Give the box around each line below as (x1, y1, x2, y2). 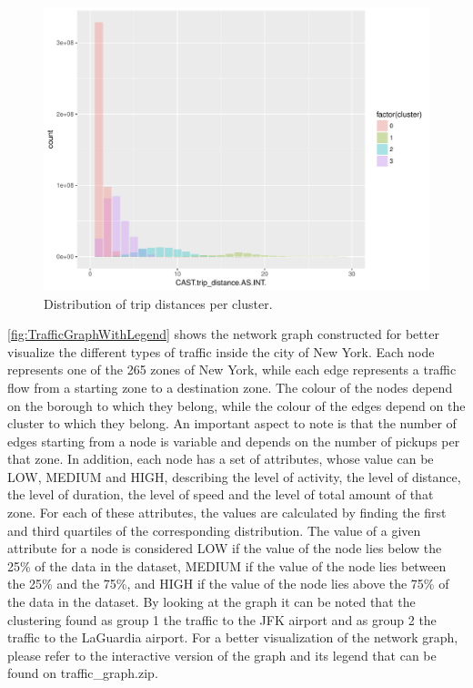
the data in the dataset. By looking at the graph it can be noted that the (7, 592, 416, 611)
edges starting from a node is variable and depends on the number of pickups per (7, 431, 460, 450)
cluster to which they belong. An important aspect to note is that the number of (7, 414, 457, 433)
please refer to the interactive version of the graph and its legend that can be (7, 645, 437, 664)
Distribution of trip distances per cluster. (44, 293, 273, 313)
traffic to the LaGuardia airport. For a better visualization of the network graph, (7, 628, 458, 647)
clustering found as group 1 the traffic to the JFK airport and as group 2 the (7, 610, 437, 629)
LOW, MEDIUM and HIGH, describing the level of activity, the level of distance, (7, 467, 461, 486)
